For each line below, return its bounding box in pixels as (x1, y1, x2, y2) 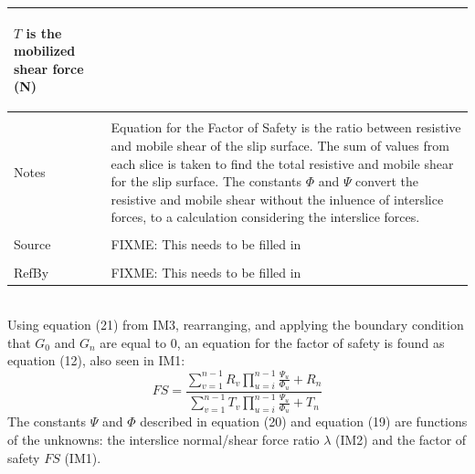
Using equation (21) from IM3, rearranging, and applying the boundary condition (7, 315, 464, 334)
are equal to (100, 332, 167, 352)
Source (14, 235, 51, 254)
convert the (355, 172, 418, 191)
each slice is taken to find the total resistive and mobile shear (111, 153, 454, 173)
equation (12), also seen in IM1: (7, 351, 185, 370)
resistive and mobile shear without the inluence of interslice (111, 189, 444, 208)
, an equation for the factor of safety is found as (176, 332, 445, 352)
